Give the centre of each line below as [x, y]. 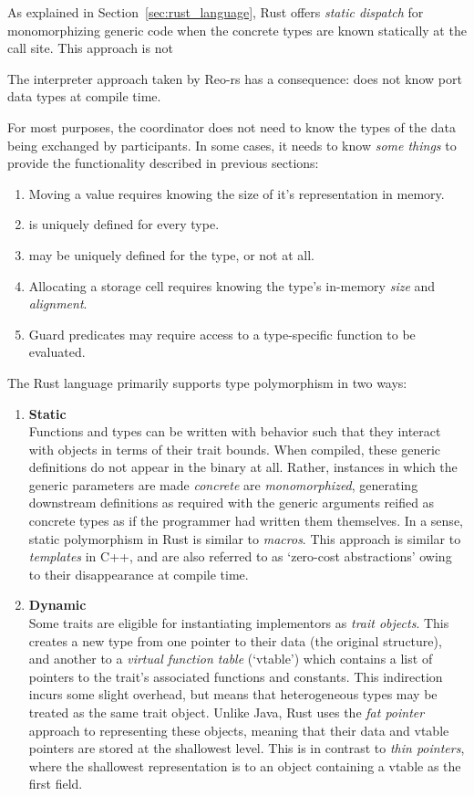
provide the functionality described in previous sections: [163, 163]
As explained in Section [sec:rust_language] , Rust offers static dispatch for [216, 12]
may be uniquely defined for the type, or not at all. [171, 254]
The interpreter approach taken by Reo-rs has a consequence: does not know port [235, 78]
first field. [56, 784]
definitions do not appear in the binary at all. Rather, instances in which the [243, 467]
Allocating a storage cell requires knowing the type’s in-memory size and [232, 285]
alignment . [58, 304]
